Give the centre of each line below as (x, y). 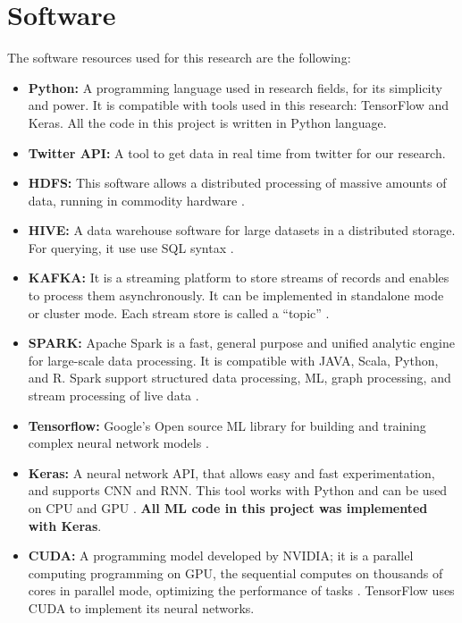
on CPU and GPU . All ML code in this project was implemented (228, 508)
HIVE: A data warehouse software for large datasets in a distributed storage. (242, 230)
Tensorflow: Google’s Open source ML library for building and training (227, 425)
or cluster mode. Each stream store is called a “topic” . (179, 312)
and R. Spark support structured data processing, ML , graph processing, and (239, 378)
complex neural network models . (118, 443)
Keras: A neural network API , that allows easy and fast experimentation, (231, 472)
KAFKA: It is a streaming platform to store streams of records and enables (239, 278)
